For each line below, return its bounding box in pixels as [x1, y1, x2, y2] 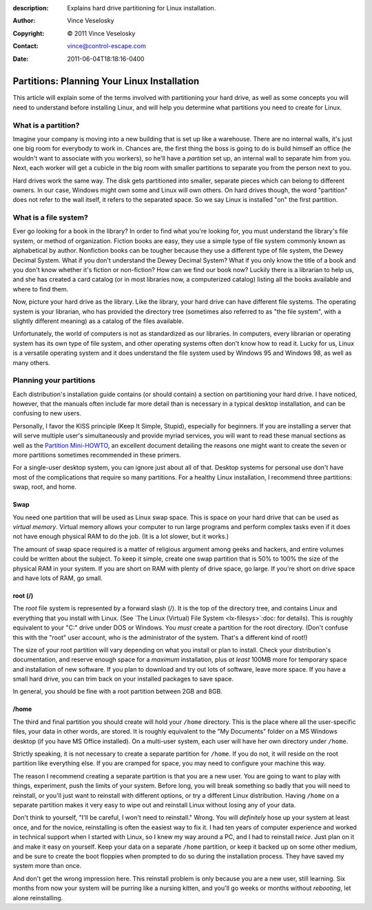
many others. [12, 358, 51, 366]
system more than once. [12, 862, 82, 870]
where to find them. [12, 285, 69, 293]
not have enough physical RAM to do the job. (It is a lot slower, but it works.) [12, 532, 229, 541]
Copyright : [12, 29, 45, 37]
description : [12, 4, 49, 12]
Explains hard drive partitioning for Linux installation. [67, 4, 216, 12]
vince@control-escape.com [67, 42, 146, 50]
